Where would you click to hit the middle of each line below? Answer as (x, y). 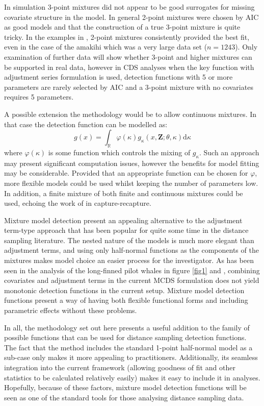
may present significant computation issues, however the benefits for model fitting (132, 163)
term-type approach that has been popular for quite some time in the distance (126, 230)
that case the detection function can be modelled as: (86, 124)
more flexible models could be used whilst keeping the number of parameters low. (131, 183)
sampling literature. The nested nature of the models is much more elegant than (129, 240)
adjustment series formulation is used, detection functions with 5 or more (118, 77)
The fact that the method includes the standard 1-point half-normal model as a (128, 347)
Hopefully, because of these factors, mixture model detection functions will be (125, 387)
